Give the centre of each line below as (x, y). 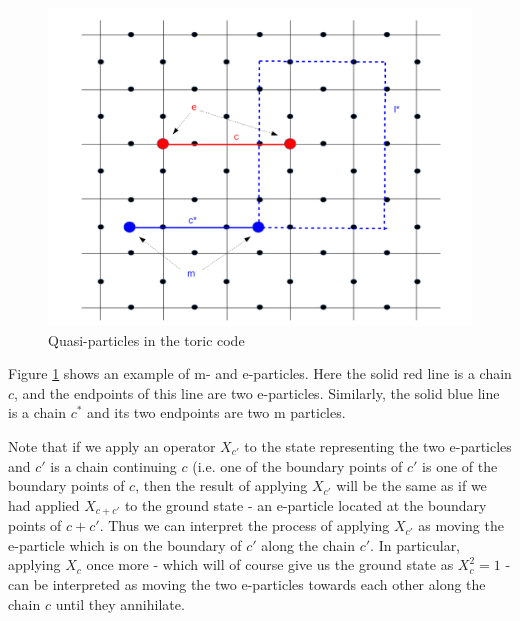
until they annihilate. (120, 603)
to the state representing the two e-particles (378, 445)
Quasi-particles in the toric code (146, 339)
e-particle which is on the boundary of (125, 544)
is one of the (460, 465)
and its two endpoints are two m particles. (216, 412)
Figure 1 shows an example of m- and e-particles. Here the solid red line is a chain (260, 373)
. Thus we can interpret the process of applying (244, 525)
